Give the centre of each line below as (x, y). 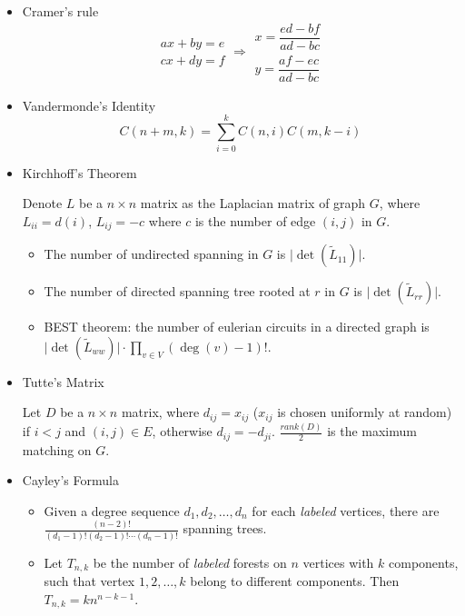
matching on (57, 449)
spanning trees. (225, 528)
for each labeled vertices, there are (346, 510)
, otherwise (182, 431)
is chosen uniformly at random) (365, 412)
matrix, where (160, 412)
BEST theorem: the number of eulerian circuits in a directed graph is (237, 327)
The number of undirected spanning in (151, 254)
